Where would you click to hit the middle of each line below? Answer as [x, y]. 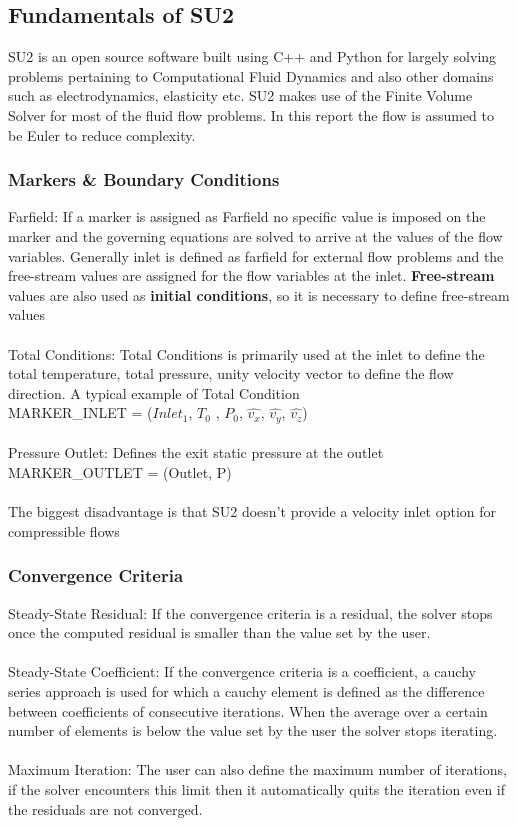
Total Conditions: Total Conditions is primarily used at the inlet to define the [246, 353]
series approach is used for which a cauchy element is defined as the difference [246, 690]
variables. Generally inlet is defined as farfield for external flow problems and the [256, 255]
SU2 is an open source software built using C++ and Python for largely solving [252, 56]
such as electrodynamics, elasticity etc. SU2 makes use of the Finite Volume [240, 95]
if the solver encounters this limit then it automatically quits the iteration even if [257, 788]
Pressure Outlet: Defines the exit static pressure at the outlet [196, 452]
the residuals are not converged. [105, 808]
